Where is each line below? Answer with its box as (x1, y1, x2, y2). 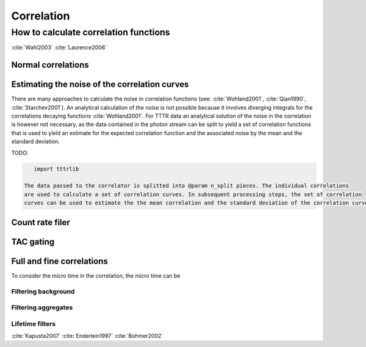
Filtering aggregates (11, 303, 73, 312)
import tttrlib (34, 165, 79, 172)
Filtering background (11, 287, 75, 295)
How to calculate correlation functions (11, 27, 170, 38)
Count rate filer (11, 217, 70, 228)
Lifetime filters (11, 320, 56, 328)
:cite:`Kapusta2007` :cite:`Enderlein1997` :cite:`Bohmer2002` (11, 332, 163, 339)
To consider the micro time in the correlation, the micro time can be (11, 272, 181, 279)
